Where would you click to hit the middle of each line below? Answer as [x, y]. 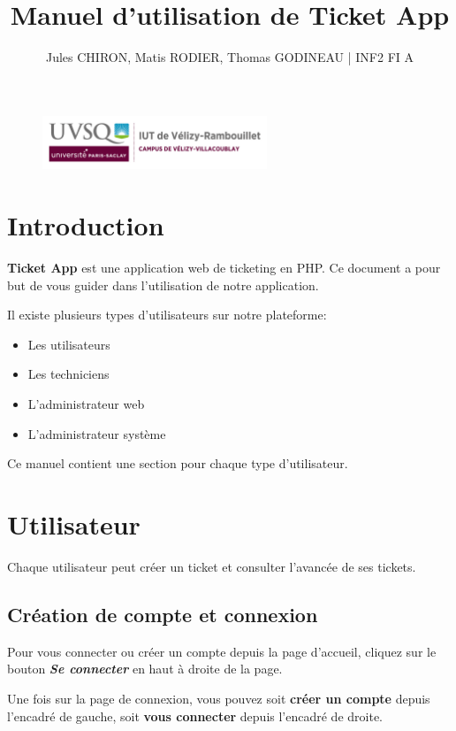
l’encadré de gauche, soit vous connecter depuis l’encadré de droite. [195, 716]
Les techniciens [68, 374]
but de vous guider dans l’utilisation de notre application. [163, 285]
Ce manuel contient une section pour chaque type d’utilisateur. [178, 463]
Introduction [86, 225]
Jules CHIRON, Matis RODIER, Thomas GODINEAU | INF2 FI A [230, 57]
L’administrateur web [86, 404]
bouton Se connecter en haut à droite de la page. [145, 669]
